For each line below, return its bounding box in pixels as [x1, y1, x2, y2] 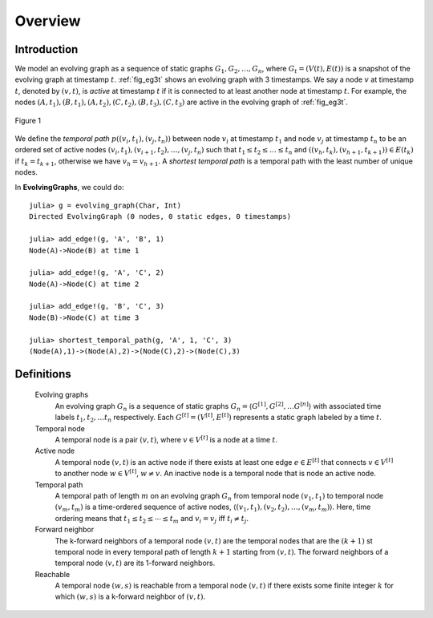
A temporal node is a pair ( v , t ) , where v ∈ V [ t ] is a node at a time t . [55, 434, 278, 445]
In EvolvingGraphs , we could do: [14, 182, 124, 192]
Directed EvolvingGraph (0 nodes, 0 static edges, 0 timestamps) [29, 212, 292, 221]
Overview [14, 12, 81, 30]
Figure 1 [14, 115, 42, 125]
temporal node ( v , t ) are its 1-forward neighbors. [55, 558, 216, 568]
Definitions [14, 367, 71, 381]
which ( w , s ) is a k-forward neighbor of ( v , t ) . [55, 592, 206, 601]
